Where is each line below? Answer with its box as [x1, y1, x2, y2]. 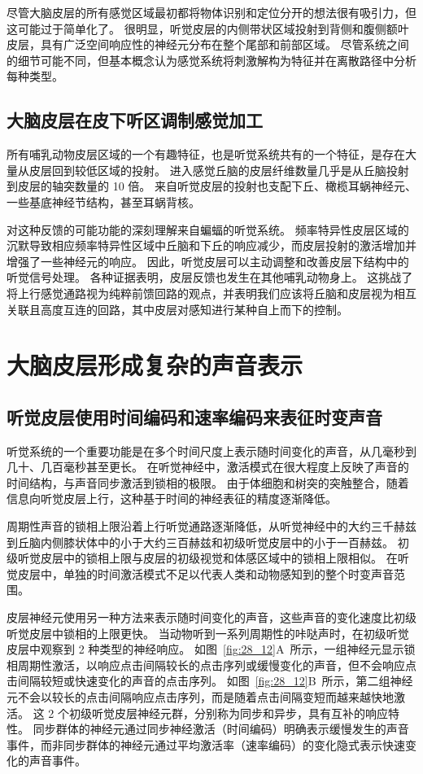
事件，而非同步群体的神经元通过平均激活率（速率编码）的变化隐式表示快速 [7, 736, 405, 753]
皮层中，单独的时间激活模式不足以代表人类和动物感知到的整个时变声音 [17, 565, 394, 582]
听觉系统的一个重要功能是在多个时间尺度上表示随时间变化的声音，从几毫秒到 [7, 442, 416, 459]
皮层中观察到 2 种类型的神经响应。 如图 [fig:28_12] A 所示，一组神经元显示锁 [7, 641, 416, 658]
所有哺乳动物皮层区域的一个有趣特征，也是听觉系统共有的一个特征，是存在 [7, 146, 405, 163]
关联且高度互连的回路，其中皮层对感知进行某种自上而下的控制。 [7, 300, 348, 317]
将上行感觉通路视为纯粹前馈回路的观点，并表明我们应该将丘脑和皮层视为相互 [7, 284, 416, 301]
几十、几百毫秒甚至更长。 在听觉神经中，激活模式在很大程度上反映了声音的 [7, 458, 409, 475]
